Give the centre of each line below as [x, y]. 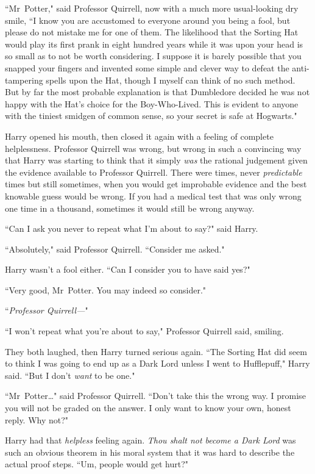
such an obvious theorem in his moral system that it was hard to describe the [150, 452]
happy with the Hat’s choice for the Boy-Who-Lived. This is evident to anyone [152, 103]
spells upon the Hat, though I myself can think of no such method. [171, 80]
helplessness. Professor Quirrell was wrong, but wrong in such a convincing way [153, 148]
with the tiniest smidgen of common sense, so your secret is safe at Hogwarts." [151, 116]
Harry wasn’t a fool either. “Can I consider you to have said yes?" [128, 269]
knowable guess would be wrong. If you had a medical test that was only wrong [153, 196]
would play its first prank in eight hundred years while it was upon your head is [154, 44]
